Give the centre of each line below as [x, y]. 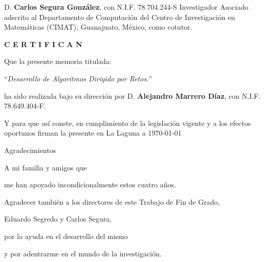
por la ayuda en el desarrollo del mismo [66, 236]
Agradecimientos [30, 150]
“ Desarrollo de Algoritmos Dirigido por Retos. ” [78, 78]
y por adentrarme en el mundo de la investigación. [83, 253]
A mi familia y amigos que [46, 167]
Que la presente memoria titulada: [58, 61]
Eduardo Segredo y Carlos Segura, [58, 219]
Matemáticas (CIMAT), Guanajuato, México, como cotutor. [98, 27]
